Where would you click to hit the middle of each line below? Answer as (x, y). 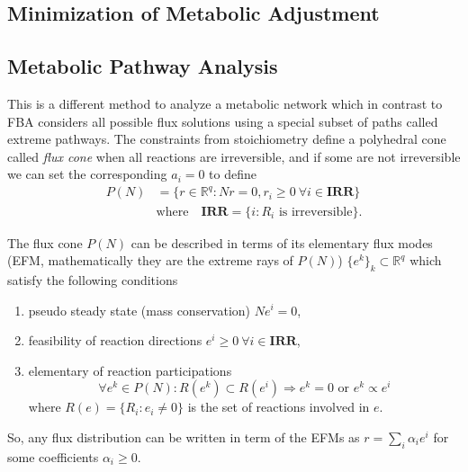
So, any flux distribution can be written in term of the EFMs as (184, 436)
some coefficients (53, 456)
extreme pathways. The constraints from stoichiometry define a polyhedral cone (227, 139)
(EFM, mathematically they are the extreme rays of (150, 260)
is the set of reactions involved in (279, 407)
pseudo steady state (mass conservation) (139, 310)
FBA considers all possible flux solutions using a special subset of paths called (223, 121)
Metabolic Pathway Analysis (143, 66)
